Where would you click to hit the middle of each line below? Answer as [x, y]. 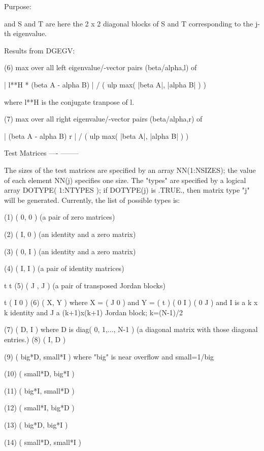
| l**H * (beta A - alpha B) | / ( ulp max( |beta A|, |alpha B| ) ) [105, 84]
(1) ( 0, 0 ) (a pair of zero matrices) [60, 217]
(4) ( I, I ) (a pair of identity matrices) [64, 268]
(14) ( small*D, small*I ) [43, 442]
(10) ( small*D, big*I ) [39, 373]
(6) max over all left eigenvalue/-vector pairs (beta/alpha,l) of [101, 67]
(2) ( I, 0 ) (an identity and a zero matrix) [70, 234]
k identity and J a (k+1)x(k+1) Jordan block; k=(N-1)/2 [94, 312]
